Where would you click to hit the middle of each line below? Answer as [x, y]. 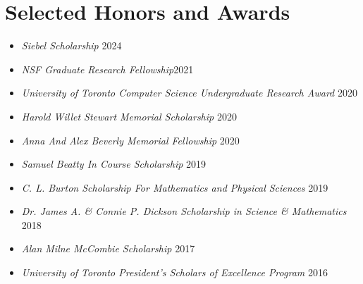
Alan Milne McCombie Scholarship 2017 [108, 248]
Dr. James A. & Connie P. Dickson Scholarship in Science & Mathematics [184, 211]
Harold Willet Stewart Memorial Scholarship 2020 [129, 116]
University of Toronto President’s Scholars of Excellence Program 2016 [174, 272]
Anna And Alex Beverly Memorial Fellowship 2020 [130, 140]
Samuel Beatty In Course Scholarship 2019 [114, 164]
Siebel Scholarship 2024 [72, 45]
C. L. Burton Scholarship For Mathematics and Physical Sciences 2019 [175, 187]
